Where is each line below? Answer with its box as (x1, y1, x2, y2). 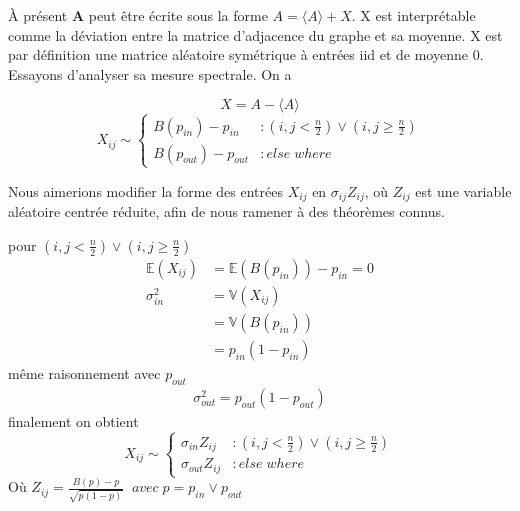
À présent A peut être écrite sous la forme (8, 5, 268, 25)
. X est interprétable (351, 5, 476, 25)
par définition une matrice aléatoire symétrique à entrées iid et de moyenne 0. (8, 44, 484, 65)
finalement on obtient (8, 410, 139, 431)
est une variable (415, 180, 512, 201)
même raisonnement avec (8, 363, 161, 384)
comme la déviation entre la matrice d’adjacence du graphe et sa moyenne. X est (8, 24, 503, 45)
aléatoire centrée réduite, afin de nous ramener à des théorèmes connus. (8, 201, 445, 222)
